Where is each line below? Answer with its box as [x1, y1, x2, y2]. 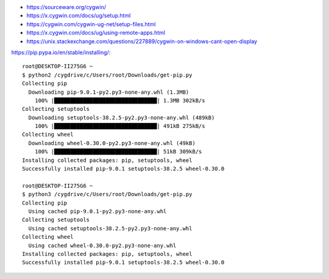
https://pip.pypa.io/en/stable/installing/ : [11, 49, 111, 56]
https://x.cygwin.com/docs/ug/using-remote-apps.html [26, 29, 166, 37]
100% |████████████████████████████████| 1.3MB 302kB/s [34, 97, 205, 104]
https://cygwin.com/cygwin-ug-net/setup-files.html [26, 20, 156, 27]
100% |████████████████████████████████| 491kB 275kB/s [34, 122, 205, 130]
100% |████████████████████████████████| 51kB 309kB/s [34, 148, 202, 155]
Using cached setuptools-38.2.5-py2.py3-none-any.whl [28, 225, 193, 231]
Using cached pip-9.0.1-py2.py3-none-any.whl [28, 208, 167, 214]
